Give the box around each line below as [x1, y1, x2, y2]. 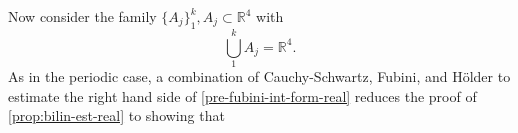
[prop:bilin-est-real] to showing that [8, 105, 225, 126]
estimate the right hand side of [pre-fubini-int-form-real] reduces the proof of [8, 85, 477, 106]
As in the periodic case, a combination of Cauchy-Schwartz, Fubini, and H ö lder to [8, 65, 511, 86]
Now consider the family [8, 6, 157, 26]
